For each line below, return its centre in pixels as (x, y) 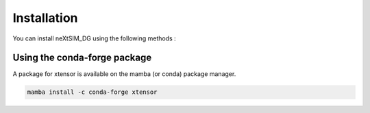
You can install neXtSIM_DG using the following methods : (94, 38)
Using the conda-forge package (82, 58)
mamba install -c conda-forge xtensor (92, 92)
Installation (45, 18)
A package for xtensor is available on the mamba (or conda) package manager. (124, 74)
